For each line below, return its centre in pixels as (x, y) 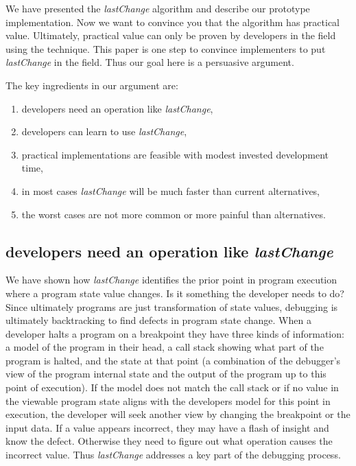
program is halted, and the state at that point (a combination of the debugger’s (173, 360)
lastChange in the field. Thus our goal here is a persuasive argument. (150, 62)
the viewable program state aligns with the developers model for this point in (168, 400)
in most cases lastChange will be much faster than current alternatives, (171, 190)
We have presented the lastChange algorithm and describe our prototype (158, 8)
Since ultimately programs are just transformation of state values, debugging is (172, 306)
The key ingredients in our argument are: (92, 85)
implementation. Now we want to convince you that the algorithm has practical (173, 22)
